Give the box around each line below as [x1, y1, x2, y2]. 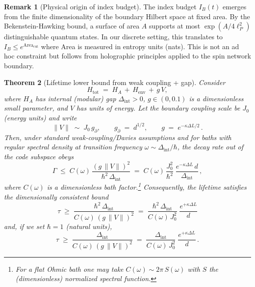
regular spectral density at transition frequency [4, 142, 142, 152]
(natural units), [66, 221, 112, 231]
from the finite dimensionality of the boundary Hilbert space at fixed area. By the [4, 11, 250, 21]
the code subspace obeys [4, 151, 74, 161]
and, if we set [4, 221, 45, 231]
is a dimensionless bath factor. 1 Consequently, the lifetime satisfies [47, 180, 247, 192]
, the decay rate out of [177, 142, 244, 152]
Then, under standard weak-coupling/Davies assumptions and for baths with [4, 132, 231, 142]
